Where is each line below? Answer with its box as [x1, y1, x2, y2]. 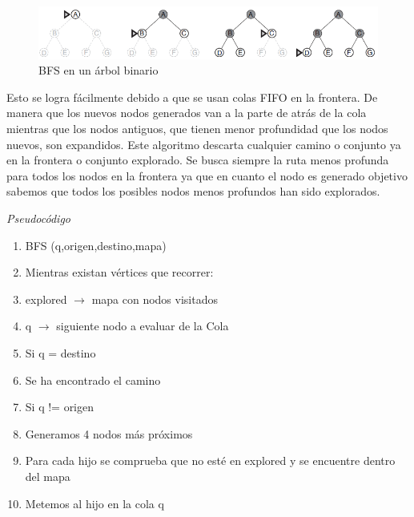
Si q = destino [25, 344, 96, 361]
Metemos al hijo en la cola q [25, 495, 164, 511]
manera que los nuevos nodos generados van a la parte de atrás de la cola [6, 104, 367, 121]
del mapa [25, 467, 70, 484]
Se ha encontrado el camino [25, 371, 161, 388]
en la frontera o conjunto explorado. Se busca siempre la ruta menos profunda [6, 151, 389, 168]
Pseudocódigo [6, 210, 70, 226]
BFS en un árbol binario [38, 62, 159, 79]
